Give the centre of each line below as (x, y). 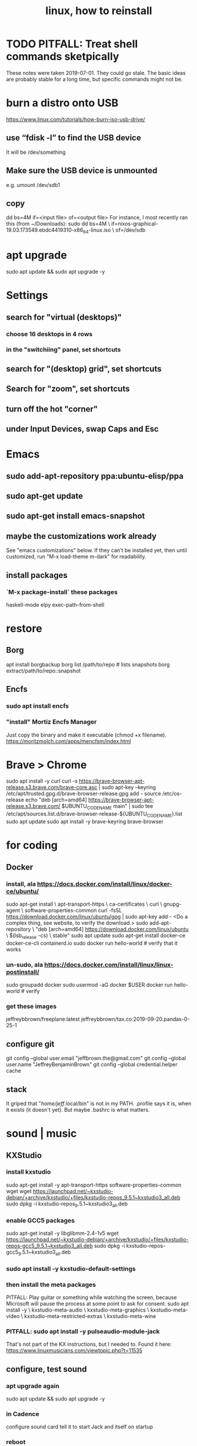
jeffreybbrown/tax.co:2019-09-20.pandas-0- (135, 1019)
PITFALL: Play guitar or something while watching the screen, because (92, 1297)
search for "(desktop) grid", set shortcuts (84, 369)
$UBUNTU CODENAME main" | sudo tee (107, 807)
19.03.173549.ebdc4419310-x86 (45, 230)
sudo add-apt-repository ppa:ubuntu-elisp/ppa (95, 476)
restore (24, 629)
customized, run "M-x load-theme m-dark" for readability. (76, 557)
